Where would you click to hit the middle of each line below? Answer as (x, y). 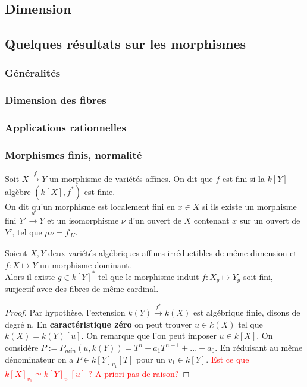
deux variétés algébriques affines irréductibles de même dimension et (173, 253)
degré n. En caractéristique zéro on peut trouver (98, 324)
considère (22, 347)
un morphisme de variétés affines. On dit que (131, 179)
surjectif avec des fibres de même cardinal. (82, 289)
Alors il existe (30, 276)
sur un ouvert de (270, 220)
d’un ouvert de (155, 220)
